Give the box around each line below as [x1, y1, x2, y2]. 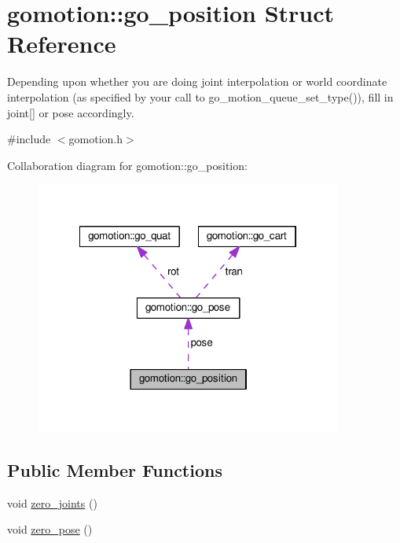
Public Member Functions [7, 458, 222, 482]
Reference [7, 28, 116, 60]
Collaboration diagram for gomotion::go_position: [7, 157, 248, 173]
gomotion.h [68, 131, 123, 147]
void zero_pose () [7, 521, 93, 537]
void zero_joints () [7, 494, 97, 511]
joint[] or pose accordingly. [7, 104, 134, 120]
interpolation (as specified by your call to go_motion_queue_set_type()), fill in [7, 88, 394, 105]
